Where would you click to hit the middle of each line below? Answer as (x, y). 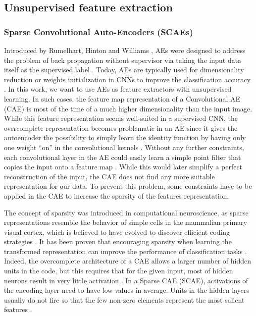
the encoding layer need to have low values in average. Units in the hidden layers (127, 290)
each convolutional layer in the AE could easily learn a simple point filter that (123, 157)
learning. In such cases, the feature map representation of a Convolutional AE (122, 98)
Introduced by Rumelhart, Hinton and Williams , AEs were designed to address (125, 50)
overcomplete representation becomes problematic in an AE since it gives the (121, 128)
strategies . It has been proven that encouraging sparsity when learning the (118, 241)
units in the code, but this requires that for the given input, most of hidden (119, 271)
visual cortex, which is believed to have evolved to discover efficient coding (117, 232)
